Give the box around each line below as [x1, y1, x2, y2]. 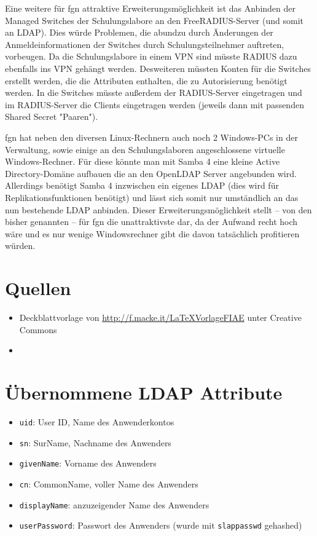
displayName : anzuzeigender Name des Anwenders [19, 498, 209, 511]
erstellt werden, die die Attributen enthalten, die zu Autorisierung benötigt [5, 74, 288, 87]
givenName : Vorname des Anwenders [19, 457, 157, 470]
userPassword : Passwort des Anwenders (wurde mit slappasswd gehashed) [19, 519, 302, 532]
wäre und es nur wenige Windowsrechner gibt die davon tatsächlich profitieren [5, 227, 300, 240]
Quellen [5, 275, 71, 301]
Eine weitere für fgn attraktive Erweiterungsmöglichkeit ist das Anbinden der [5, 2, 295, 14]
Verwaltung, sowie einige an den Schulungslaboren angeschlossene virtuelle [5, 143, 285, 156]
